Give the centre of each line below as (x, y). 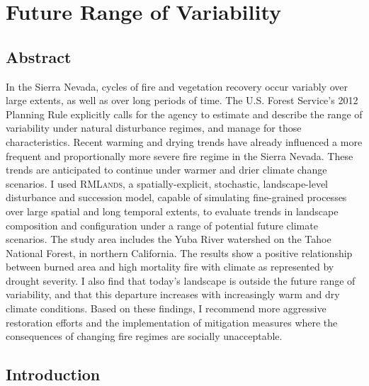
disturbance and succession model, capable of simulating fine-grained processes (176, 197)
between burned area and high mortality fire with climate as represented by (170, 267)
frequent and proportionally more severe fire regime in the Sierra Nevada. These (180, 155)
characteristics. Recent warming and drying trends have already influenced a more (184, 141)
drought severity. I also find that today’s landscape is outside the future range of (181, 280)
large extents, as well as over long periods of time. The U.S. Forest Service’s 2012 (182, 100)
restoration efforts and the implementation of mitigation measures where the (172, 322)
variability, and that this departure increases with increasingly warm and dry (173, 294)
